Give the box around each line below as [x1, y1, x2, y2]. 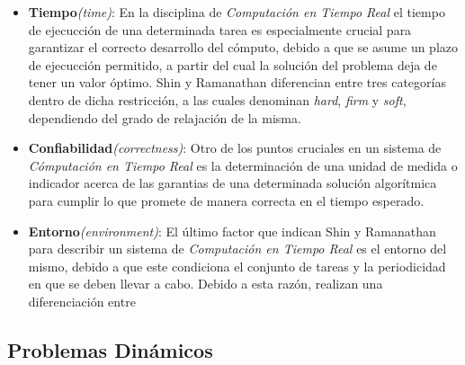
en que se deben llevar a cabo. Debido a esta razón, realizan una [28, 274, 383, 293]
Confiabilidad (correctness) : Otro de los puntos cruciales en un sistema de [28, 138, 442, 157]
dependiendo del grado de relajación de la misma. [28, 108, 301, 127]
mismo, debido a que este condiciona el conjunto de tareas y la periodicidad [28, 256, 446, 275]
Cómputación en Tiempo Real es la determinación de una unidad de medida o [28, 156, 458, 174]
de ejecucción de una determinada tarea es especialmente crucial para [28, 20, 412, 39]
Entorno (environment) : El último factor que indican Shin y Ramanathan [28, 221, 436, 240]
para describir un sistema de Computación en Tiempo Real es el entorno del [28, 239, 447, 258]
